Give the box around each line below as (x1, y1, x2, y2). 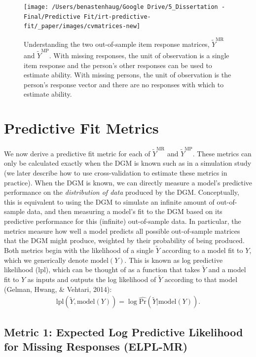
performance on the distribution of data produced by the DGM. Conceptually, (4, 187, 239, 197)
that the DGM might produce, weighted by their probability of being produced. (4, 235, 245, 246)
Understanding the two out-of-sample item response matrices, (24, 38, 210, 49)
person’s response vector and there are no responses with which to (24, 79, 224, 89)
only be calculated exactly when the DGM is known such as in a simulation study (4, 158, 252, 168)
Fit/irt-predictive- (83, 13, 151, 20)
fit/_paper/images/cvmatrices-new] (24, 23, 141, 30)
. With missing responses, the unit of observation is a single (49, 50, 229, 60)
